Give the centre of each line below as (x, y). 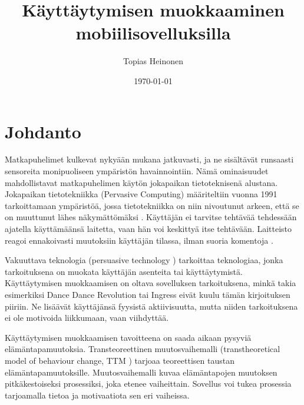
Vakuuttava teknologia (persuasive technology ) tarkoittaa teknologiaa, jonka (144, 260)
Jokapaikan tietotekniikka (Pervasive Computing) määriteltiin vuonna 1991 (141, 194)
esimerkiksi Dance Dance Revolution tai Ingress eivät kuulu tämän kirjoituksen (148, 294)
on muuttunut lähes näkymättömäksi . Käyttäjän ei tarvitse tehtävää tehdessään (151, 217)
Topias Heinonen (153, 61)
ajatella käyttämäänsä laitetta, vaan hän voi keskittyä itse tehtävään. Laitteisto (148, 228)
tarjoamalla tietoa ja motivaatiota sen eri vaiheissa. (97, 395)
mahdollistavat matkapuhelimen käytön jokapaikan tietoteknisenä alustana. (141, 182)
